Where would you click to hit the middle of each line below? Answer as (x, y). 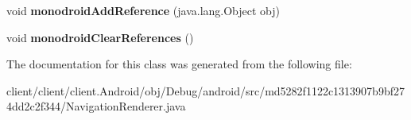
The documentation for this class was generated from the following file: (179, 64)
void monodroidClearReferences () (100, 37)
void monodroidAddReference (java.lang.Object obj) (143, 10)
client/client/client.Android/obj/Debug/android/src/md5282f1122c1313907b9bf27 (205, 90)
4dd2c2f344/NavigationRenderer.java (96, 106)
